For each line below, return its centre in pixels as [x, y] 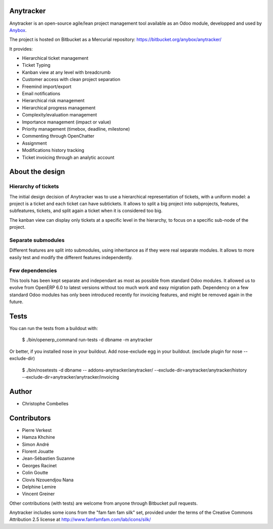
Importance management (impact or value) [66, 122]
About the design [37, 172]
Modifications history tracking [53, 150]
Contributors [30, 418]
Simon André [35, 444]
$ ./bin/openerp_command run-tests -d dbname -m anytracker [87, 340]
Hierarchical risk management [53, 101]
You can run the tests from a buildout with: [54, 329]
